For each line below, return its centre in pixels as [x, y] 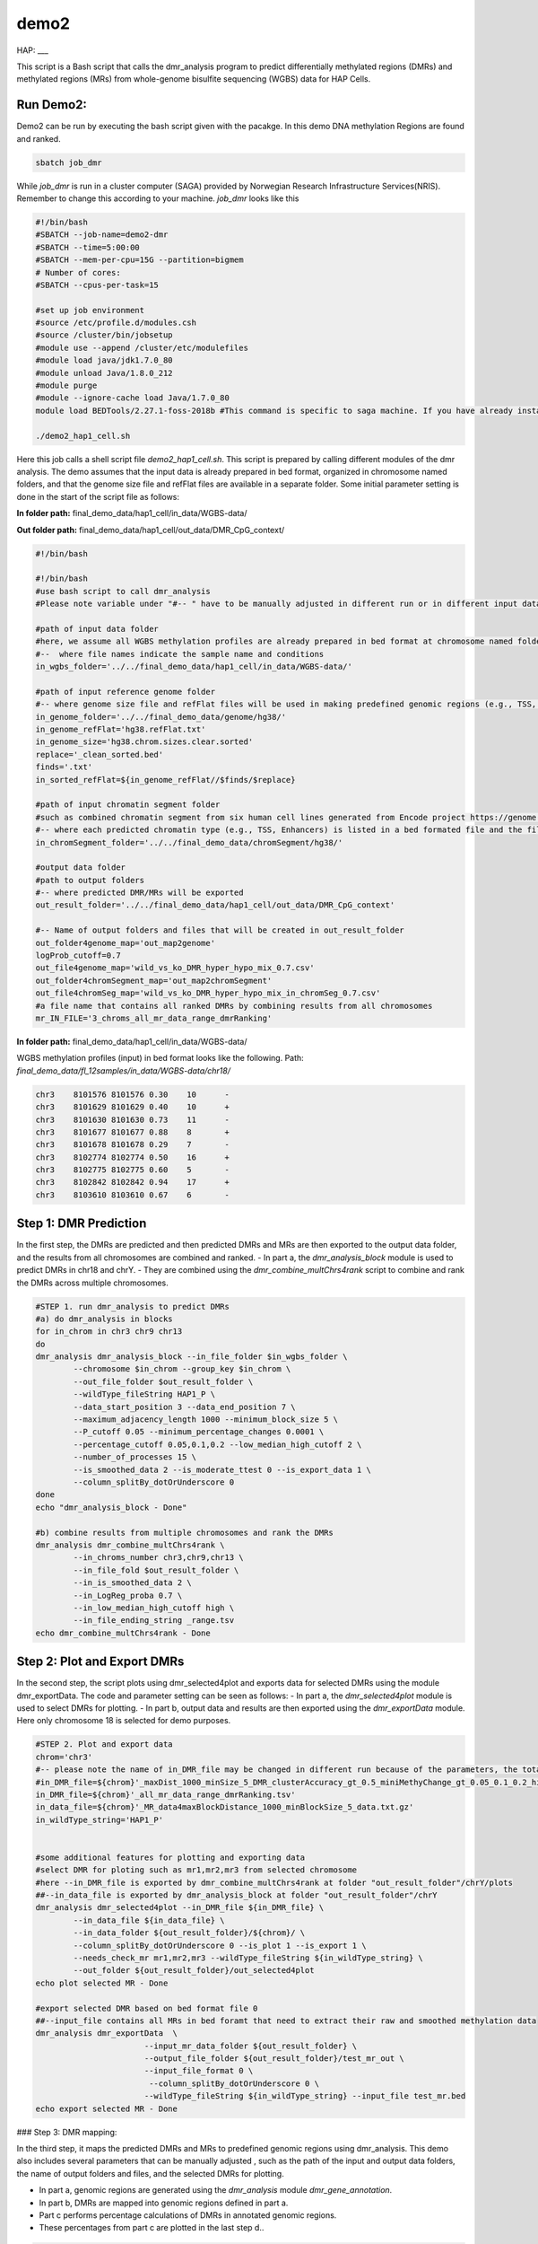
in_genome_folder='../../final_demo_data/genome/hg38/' [161, 717]
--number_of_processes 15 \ [135, 1457]
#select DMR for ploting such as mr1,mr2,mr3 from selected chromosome [196, 1870]
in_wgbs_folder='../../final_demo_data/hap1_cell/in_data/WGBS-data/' [194, 667]
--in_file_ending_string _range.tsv [154, 1621]
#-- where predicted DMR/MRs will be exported [139, 893]
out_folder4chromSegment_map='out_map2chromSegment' [154, 980]
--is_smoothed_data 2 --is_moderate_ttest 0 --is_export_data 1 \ [222, 1469]
